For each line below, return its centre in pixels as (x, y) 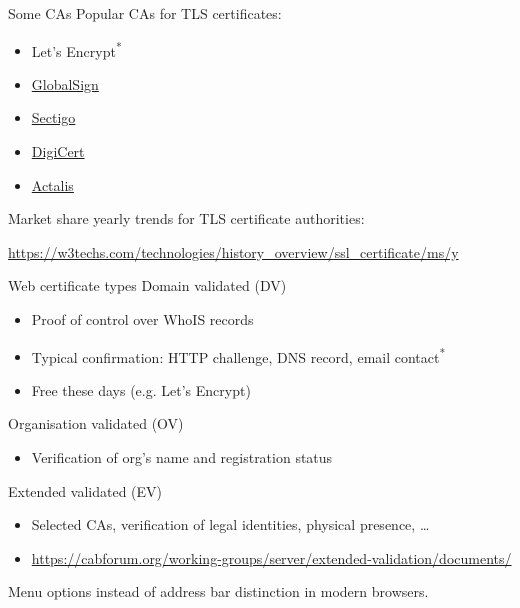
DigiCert (58, 151)
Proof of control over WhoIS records (142, 319)
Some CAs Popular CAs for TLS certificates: (145, 13)
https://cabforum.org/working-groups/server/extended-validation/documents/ (271, 557)
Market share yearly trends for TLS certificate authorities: (186, 218)
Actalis (52, 184)
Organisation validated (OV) (96, 423)
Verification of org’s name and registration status (182, 457)
